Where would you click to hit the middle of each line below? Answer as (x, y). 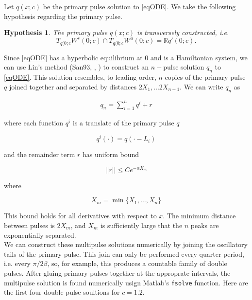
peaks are (205, 225)
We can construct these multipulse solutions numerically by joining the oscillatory (126, 244)
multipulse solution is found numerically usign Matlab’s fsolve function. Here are (126, 282)
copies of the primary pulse (205, 77)
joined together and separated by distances (73, 86)
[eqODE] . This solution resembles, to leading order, (80, 77)
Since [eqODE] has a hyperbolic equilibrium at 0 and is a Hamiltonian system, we (126, 57)
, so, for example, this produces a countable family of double (137, 263)
